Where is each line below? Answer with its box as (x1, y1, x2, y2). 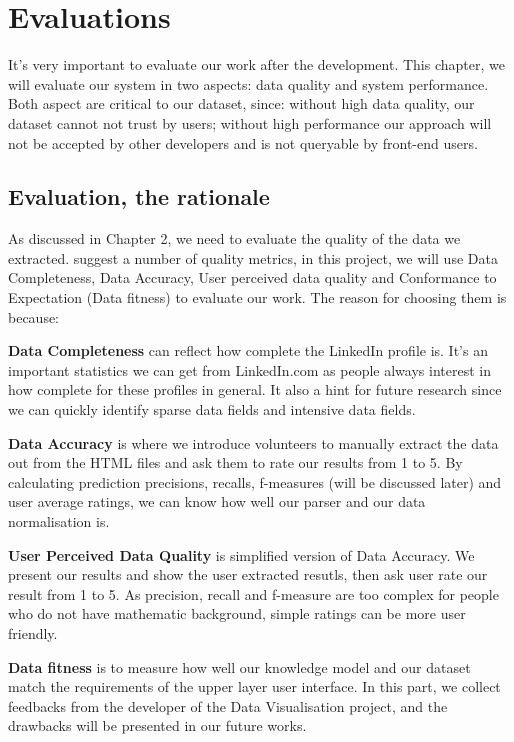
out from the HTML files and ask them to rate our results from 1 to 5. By (8, 452, 463, 473)
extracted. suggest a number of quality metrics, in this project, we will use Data (8, 247, 498, 268)
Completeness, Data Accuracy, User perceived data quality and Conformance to (8, 267, 497, 288)
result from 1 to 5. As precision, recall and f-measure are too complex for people (8, 583, 499, 604)
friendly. (8, 622, 58, 643)
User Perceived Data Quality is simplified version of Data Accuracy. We (8, 544, 475, 565)
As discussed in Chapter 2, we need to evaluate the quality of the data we (8, 228, 461, 249)
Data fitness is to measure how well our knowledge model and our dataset (8, 656, 471, 677)
